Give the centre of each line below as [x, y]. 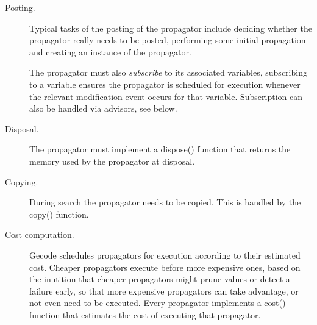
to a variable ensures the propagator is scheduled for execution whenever [165, 84]
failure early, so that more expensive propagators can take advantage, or [164, 291]
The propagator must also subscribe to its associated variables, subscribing [168, 72]
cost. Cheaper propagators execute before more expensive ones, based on [165, 267]
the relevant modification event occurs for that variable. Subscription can [166, 96]
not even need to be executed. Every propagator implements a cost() [158, 303]
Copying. [22, 181]
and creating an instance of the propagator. [110, 52]
